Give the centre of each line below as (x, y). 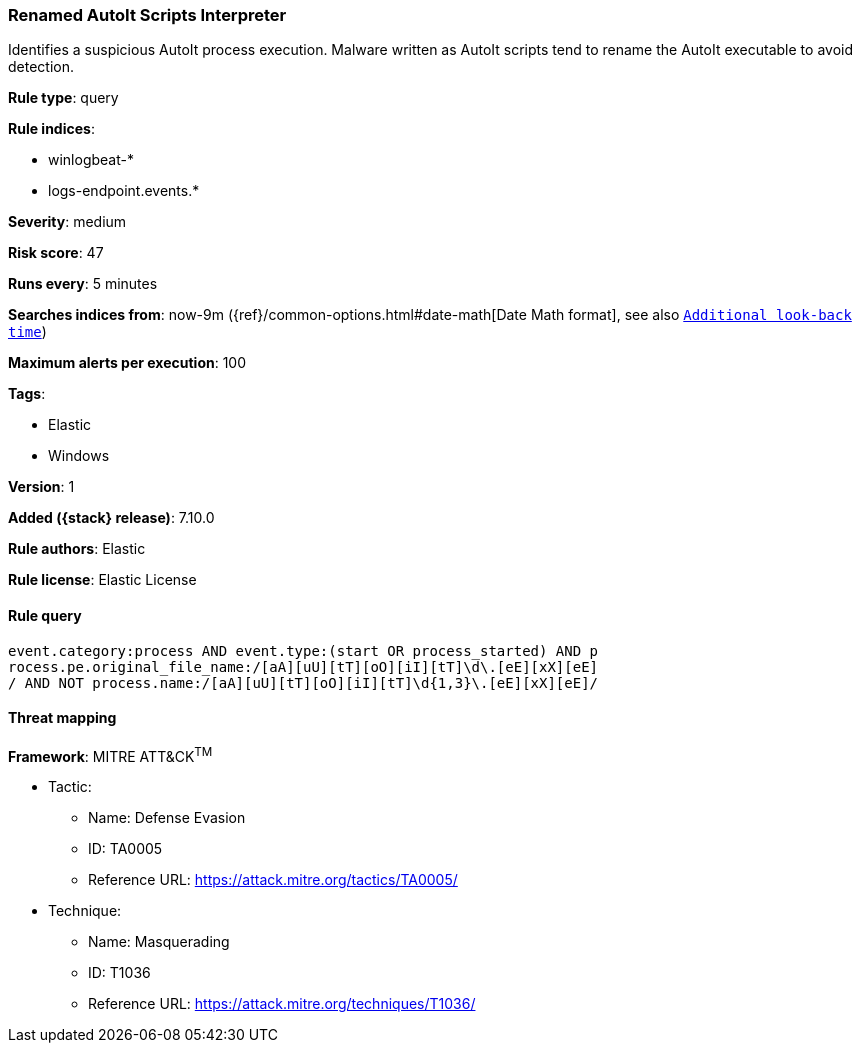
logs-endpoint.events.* (124, 191)
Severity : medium (67, 222)
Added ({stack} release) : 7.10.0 (111, 518)
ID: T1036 (119, 973)
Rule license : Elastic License (102, 580)
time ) (27, 332)
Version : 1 (41, 487)
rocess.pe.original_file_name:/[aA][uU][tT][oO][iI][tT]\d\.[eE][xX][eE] (303, 666)
